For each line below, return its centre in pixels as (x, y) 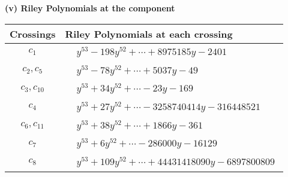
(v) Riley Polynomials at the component (90, 8)
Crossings (33, 33)
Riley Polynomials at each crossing (149, 33)
